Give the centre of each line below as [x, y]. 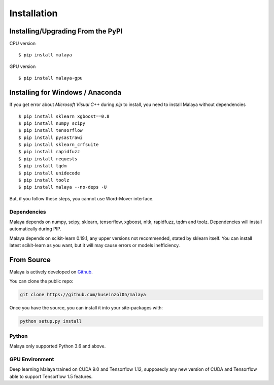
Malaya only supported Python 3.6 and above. [58, 346]
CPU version [22, 44]
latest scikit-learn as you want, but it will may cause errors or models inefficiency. [95, 246]
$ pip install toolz [44, 180]
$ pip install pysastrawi [51, 137]
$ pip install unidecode [49, 173]
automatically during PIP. [36, 229]
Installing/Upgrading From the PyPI [66, 31]
